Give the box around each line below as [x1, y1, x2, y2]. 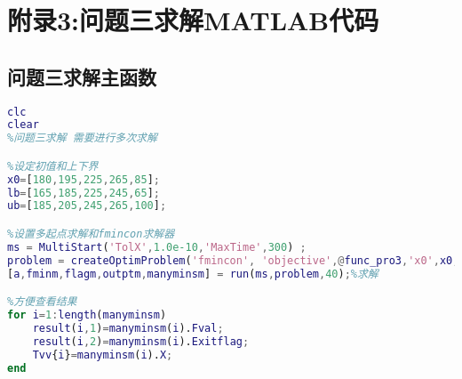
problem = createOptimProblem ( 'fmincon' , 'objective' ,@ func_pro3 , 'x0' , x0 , [7, 254, 459, 267]
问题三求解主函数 [7, 62, 156, 90]
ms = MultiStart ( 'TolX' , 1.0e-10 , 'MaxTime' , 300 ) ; [7, 240, 307, 254]
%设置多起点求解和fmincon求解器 [7, 228, 175, 241]
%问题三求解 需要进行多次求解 [7, 132, 157, 145]
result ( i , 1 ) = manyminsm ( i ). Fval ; [32, 321, 224, 335]
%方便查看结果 [7, 295, 77, 309]
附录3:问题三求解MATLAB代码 [7, 2, 379, 38]
